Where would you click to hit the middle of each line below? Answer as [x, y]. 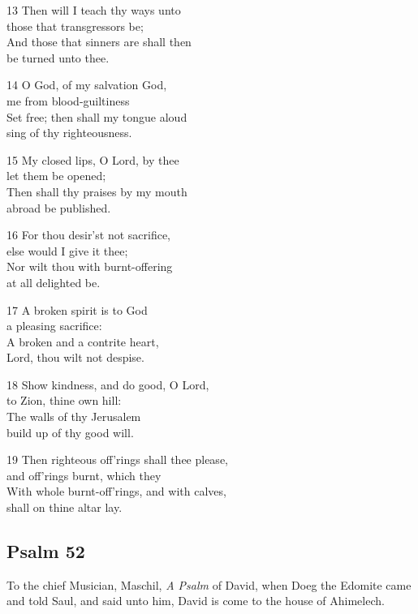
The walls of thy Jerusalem [74, 416]
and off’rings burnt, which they [84, 475]
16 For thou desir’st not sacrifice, [88, 235]
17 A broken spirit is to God [77, 309]
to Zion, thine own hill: [64, 400]
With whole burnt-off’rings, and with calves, [116, 491]
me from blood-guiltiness [68, 100]
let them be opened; [56, 176]
